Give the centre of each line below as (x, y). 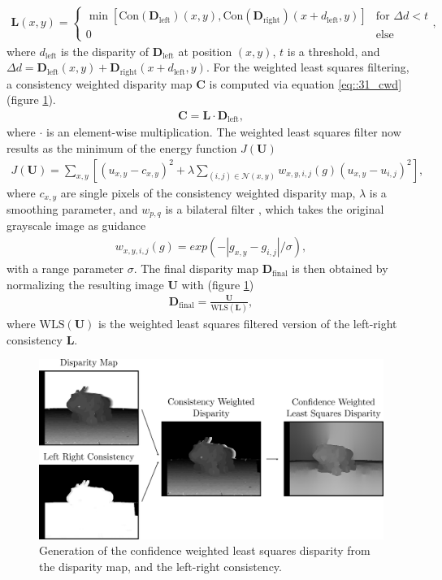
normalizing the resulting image (85, 284)
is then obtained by (340, 268)
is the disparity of (105, 51)
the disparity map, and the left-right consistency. (160, 566)
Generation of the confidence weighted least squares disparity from (205, 550)
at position (205, 51)
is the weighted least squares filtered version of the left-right (247, 324)
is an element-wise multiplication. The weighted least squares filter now (224, 132)
